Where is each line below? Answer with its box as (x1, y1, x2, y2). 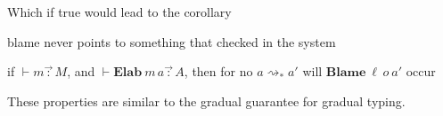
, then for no (184, 62, 253, 81)
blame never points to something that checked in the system (7, 32, 336, 50)
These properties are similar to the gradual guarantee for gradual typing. (7, 91, 406, 110)
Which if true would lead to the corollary (7, 3, 232, 20)
